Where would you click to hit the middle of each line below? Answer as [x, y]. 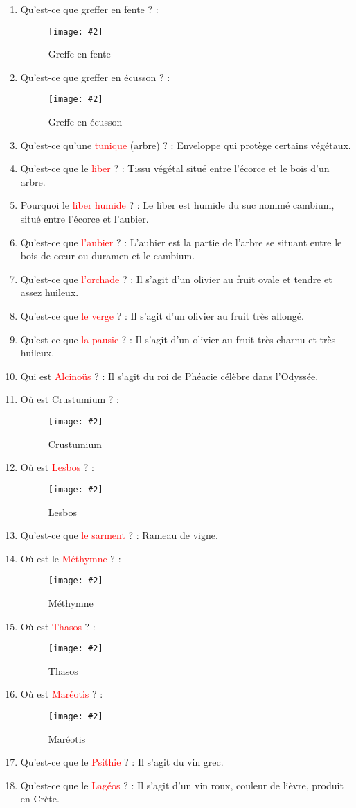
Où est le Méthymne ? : [71, 558]
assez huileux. [50, 292]
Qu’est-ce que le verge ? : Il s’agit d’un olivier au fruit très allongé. [162, 316]
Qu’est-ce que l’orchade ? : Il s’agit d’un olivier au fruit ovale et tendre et [176, 278]
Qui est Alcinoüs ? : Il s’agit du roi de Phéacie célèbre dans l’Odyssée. [169, 376]
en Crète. [40, 799]
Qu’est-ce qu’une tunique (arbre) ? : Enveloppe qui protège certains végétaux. [186, 145]
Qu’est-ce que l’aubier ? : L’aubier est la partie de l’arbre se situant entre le [181, 242]
